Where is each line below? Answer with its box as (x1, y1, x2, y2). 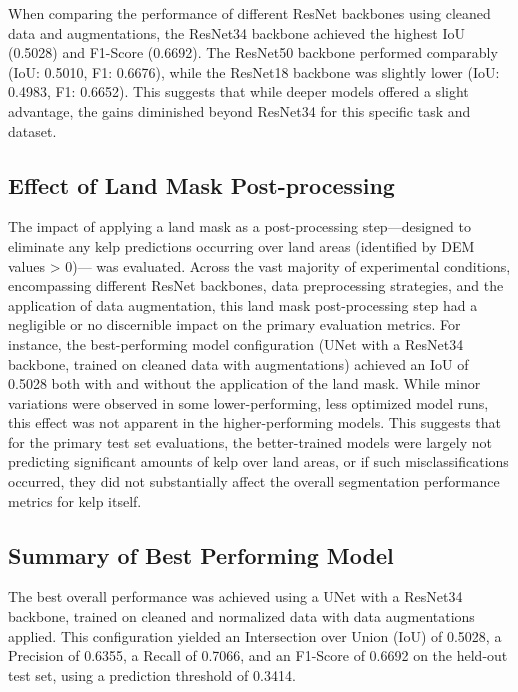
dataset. (8, 120, 57, 141)
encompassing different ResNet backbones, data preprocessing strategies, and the (8, 275, 504, 296)
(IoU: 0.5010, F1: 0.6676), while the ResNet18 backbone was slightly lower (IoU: (8, 61, 500, 82)
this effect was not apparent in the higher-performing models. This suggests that (8, 412, 502, 433)
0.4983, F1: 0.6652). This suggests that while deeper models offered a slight (8, 81, 469, 102)
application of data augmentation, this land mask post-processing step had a (8, 294, 478, 315)
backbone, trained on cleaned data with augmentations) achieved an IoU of (8, 353, 469, 374)
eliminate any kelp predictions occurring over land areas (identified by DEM (8, 235, 475, 256)
